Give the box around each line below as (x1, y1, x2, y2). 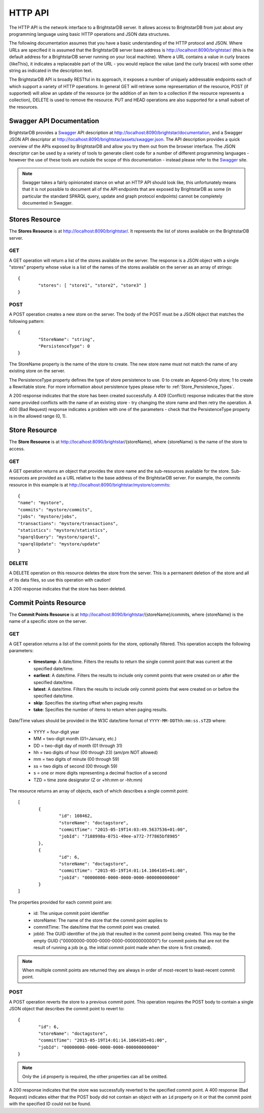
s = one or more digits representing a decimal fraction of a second (33, 770, 167, 776)
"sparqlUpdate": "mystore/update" (18, 541, 100, 546)
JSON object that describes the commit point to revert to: (9, 1005, 125, 1011)
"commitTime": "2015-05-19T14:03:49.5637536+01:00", (59, 827, 188, 832)
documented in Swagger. (22, 200, 73, 206)
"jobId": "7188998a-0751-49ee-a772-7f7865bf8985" (59, 834, 180, 839)
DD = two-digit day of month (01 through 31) (33, 743, 123, 749)
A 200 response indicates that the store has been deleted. (9, 586, 127, 592)
